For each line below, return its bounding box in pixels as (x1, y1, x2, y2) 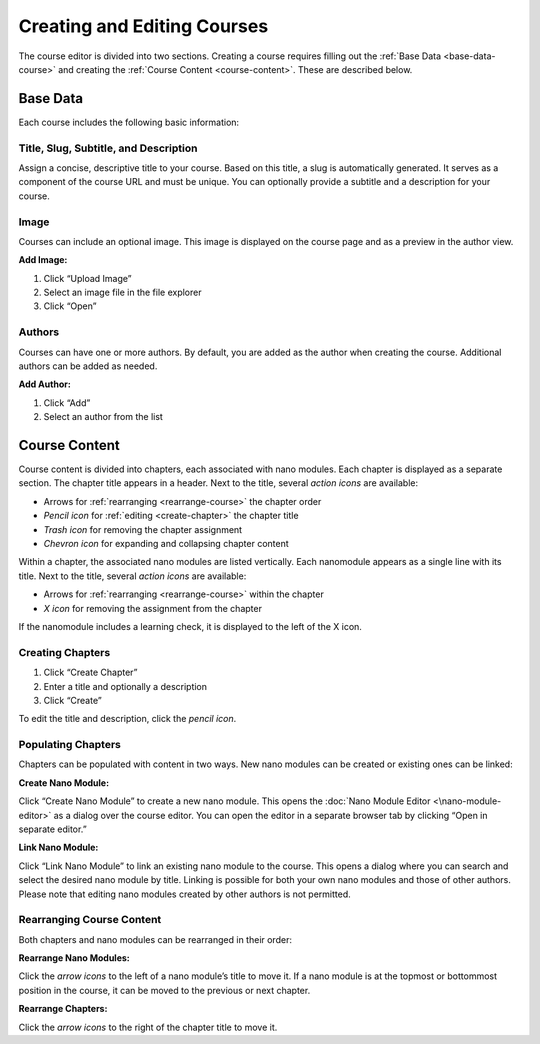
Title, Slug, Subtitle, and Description (18, 141, 198, 155)
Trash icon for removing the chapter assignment (43, 523, 243, 535)
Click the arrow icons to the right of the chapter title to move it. (18, 1021, 278, 1033)
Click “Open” (43, 300, 97, 312)
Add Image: (18, 254, 68, 266)
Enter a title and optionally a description (43, 680, 208, 692)
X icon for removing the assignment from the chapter (43, 602, 262, 614)
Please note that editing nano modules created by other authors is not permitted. (18, 888, 352, 900)
